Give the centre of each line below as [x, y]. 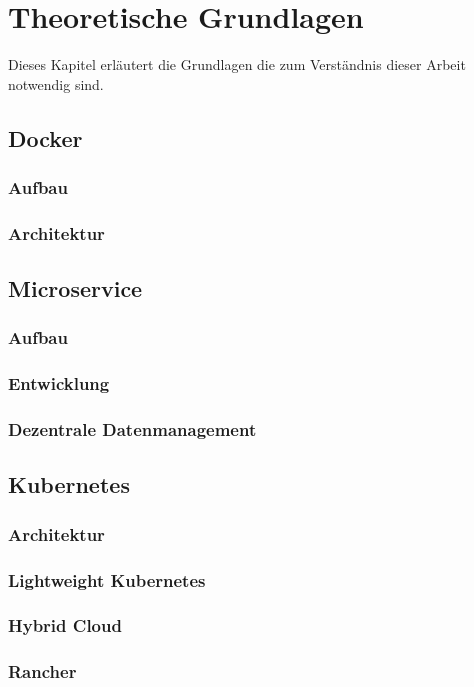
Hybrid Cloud [65, 625]
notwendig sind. [56, 83]
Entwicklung [59, 383]
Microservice [75, 288]
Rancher [42, 671]
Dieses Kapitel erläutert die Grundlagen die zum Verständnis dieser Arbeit [237, 64]
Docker [45, 137]
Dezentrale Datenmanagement [132, 429]
